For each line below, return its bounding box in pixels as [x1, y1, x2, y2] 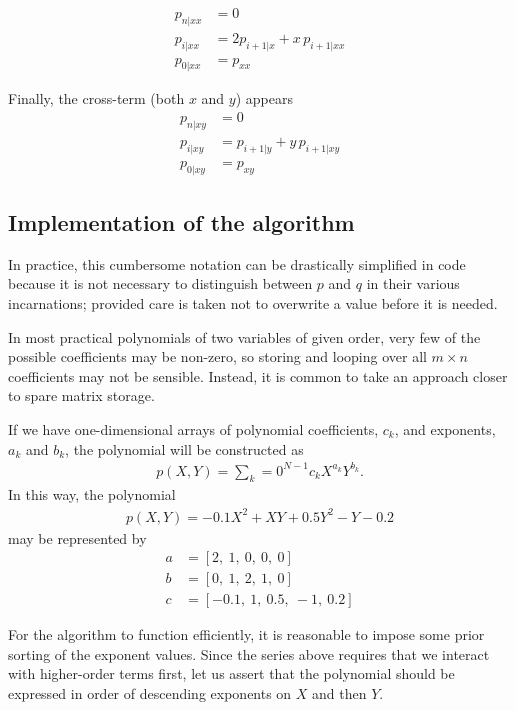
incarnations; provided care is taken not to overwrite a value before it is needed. [8, 292, 498, 313]
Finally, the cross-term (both [8, 88, 185, 109]
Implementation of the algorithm [8, 206, 355, 237]
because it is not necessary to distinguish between [8, 273, 313, 294]
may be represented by [8, 527, 147, 548]
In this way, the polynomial [8, 484, 176, 505]
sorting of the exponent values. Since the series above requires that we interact [8, 643, 490, 664]
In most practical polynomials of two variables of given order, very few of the [8, 326, 481, 347]
